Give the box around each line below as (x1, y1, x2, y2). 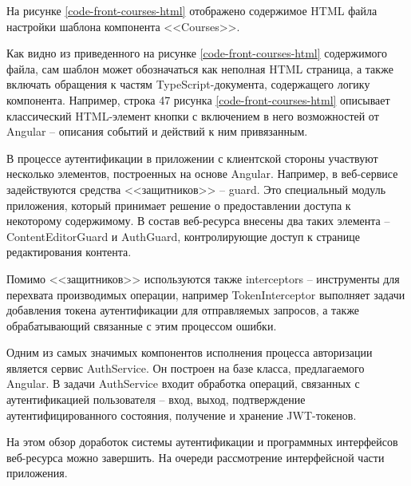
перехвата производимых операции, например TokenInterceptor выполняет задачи (6, 286, 405, 302)
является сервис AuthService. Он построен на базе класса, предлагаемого (6, 359, 365, 376)
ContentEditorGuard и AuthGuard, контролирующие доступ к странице (6, 227, 360, 244)
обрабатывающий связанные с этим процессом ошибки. (6, 317, 277, 334)
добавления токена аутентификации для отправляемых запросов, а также (6, 302, 360, 318)
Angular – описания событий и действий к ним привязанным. (6, 123, 308, 140)
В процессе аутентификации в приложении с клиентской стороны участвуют (6, 149, 378, 166)
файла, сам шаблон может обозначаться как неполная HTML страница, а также (6, 60, 393, 77)
